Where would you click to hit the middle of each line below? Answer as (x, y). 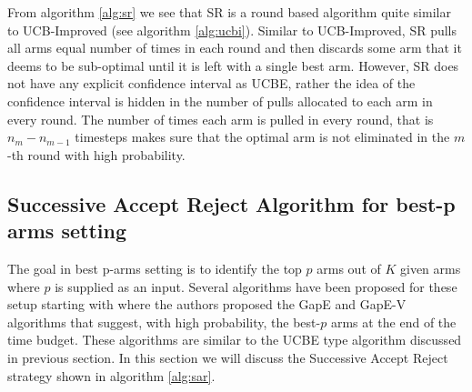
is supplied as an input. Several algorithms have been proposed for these (256, 286)
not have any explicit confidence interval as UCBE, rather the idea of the (211, 83)
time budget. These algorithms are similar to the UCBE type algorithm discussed (235, 340)
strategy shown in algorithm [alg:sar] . (111, 375)
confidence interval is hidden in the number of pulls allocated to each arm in (220, 101)
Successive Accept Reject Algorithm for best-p (231, 203)
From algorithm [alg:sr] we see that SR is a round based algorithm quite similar (229, 12)
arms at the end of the (393, 322)
